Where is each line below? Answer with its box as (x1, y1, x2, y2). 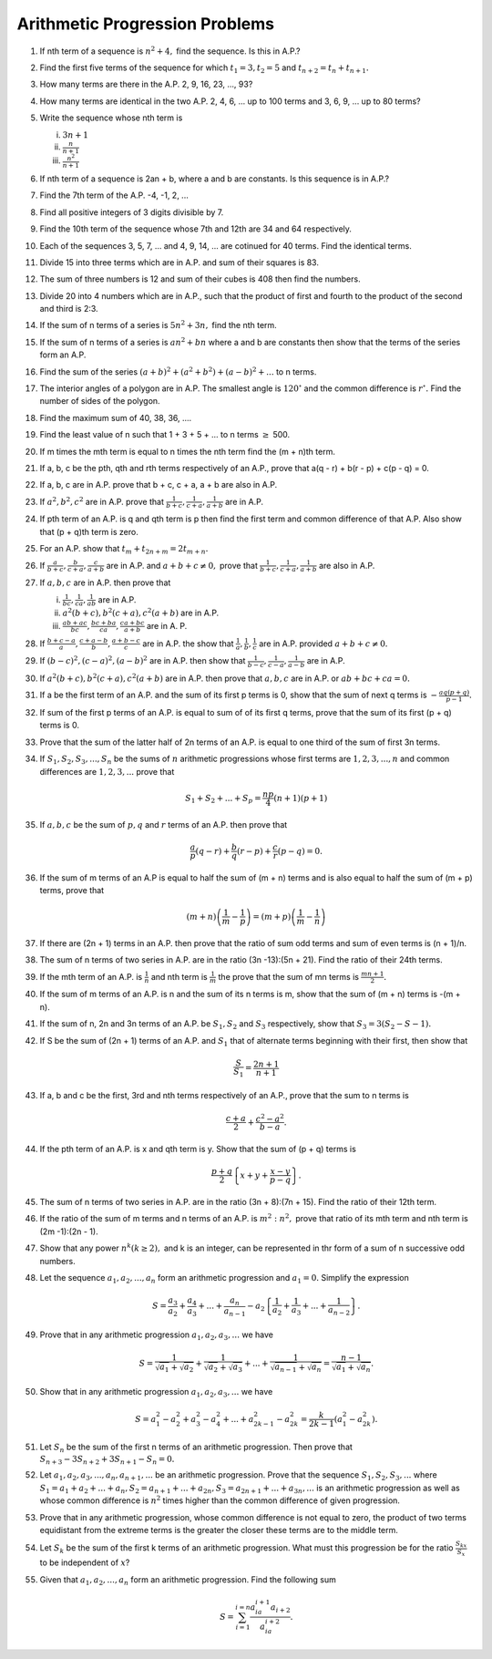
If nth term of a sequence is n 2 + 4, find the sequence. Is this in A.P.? (39, 44, 301, 57)
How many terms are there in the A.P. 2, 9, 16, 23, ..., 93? (39, 78, 253, 90)
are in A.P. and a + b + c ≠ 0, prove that (106, 560, 259, 571)
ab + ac (62, 619, 88, 628)
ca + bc (119, 619, 145, 628)
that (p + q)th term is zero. (39, 526, 138, 537)
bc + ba (91, 619, 117, 628)
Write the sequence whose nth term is (39, 112, 183, 123)
